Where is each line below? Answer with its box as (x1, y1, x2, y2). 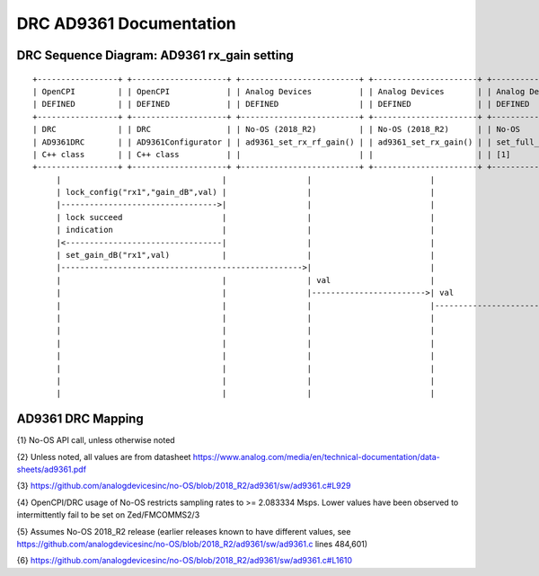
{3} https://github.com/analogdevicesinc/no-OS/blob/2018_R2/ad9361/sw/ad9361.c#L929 (16, 481, 351, 492)
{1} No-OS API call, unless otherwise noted (16, 435, 175, 446)
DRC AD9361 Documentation (16, 13, 237, 33)
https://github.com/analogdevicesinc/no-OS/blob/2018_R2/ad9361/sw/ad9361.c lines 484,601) (16, 538, 368, 549)
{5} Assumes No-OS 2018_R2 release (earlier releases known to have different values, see (16, 526, 351, 536)
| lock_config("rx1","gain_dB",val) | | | (56, 187, 436, 198)
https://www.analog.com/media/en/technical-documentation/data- (192, 451, 440, 462)
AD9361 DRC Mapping (16, 412, 144, 427)
